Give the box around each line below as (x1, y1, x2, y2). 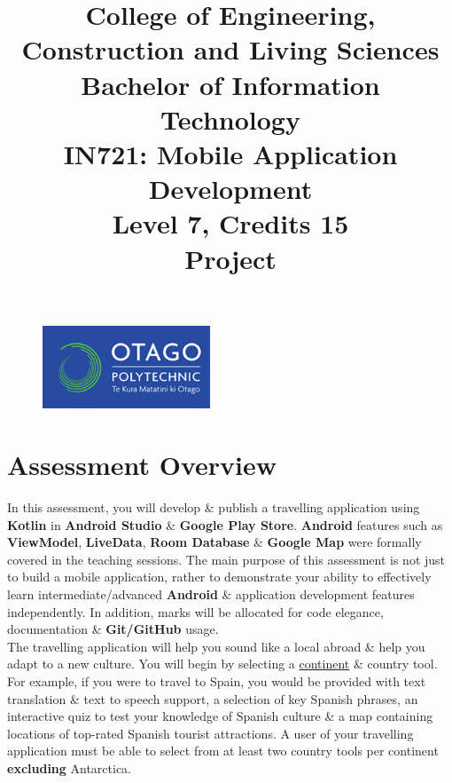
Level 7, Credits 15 (112, 205, 349, 241)
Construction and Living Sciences (21, 31, 440, 67)
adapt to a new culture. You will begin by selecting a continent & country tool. (7, 654, 438, 673)
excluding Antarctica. (7, 759, 132, 778)
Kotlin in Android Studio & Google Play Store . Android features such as (7, 515, 443, 534)
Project (184, 240, 277, 276)
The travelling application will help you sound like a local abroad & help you (7, 637, 425, 655)
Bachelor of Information (81, 66, 380, 102)
